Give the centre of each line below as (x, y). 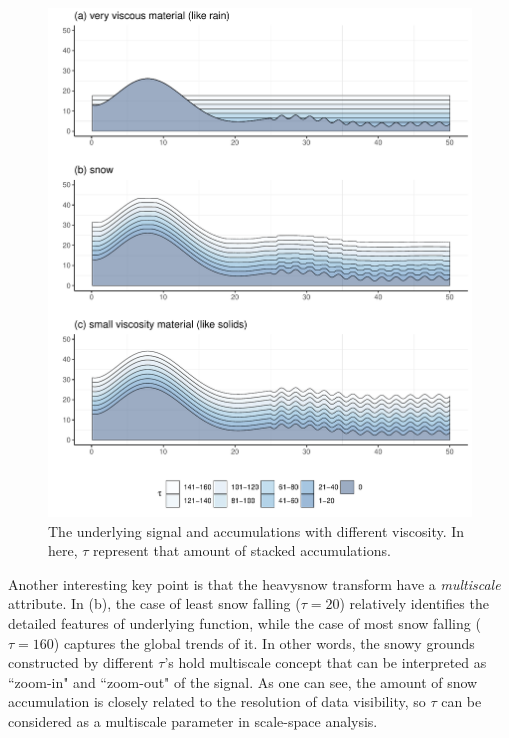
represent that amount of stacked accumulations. (242, 550)
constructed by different (81, 662)
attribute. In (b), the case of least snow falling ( (154, 603)
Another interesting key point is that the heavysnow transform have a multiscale (254, 583)
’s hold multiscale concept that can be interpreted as (325, 662)
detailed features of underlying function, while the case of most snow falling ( (244, 622)
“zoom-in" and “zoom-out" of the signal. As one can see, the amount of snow (243, 681)
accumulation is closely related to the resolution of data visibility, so (217, 701)
